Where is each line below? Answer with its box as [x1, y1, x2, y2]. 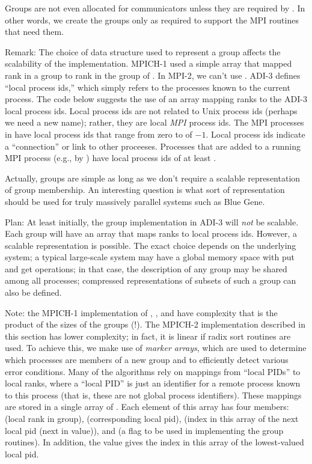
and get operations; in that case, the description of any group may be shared [5, 262, 287, 275]
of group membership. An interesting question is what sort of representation [5, 183, 285, 196]
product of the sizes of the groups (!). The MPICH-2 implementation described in [5, 318, 305, 331]
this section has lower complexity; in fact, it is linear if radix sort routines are [5, 329, 291, 342]
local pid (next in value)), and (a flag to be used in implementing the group [5, 424, 284, 436]
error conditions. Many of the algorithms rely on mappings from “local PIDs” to [5, 365, 301, 377]
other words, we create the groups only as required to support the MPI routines [5, 13, 299, 26]
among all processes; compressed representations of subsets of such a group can [5, 274, 296, 287]
